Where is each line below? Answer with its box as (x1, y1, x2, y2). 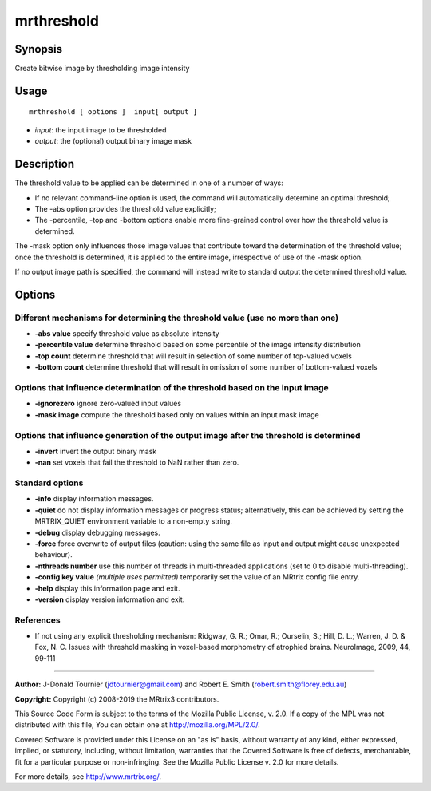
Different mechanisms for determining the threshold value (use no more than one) (14, 312, 339, 323)
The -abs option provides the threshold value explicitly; (34, 204, 216, 213)
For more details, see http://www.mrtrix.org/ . (14, 771, 162, 781)
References (14, 615, 61, 626)
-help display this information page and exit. (34, 583, 180, 593)
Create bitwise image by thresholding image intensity (14, 64, 190, 73)
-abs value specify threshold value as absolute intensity (34, 329, 219, 338)
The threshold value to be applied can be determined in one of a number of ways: (14, 178, 283, 188)
